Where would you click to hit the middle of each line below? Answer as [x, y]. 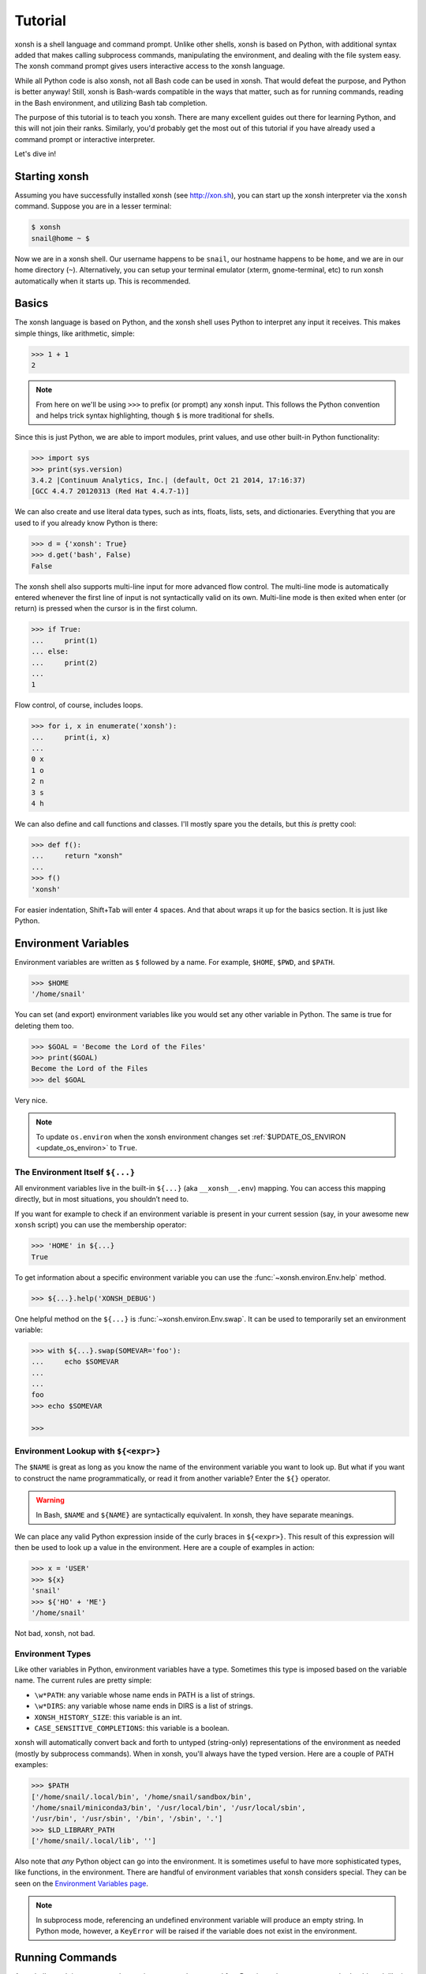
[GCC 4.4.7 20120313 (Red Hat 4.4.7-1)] [110, 491]
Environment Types [53, 1653]
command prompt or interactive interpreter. [85, 139]
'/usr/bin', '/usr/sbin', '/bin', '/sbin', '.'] [127, 1819]
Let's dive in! [35, 154]
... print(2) [65, 662]
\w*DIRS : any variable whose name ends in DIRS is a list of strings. [144, 1706]
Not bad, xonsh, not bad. [55, 1633]
